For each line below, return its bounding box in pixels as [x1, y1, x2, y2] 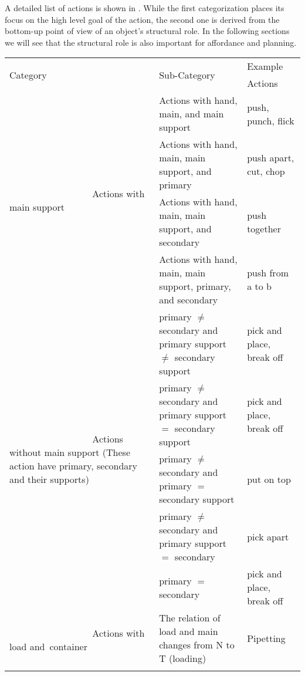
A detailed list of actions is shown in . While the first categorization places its [5, 2, 284, 13]
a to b [247, 279, 272, 293]
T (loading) [159, 651, 206, 665]
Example [247, 59, 283, 73]
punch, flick [247, 113, 294, 127]
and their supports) [9, 472, 89, 486]
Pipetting [247, 631, 286, 645]
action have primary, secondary [9, 458, 138, 472]
